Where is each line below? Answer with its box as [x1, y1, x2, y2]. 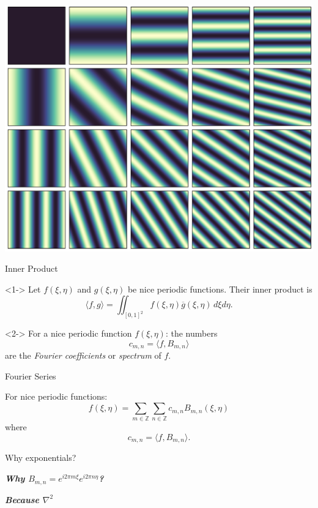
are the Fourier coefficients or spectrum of [5, 349, 161, 362]
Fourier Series [5, 369, 56, 382]
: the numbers [165, 327, 218, 340]
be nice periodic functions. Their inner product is [127, 282, 312, 295]
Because [5, 493, 39, 506]
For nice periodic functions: [5, 390, 108, 403]
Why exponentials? [5, 451, 76, 464]
